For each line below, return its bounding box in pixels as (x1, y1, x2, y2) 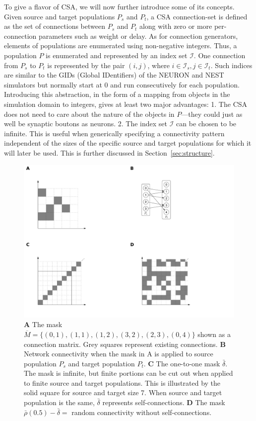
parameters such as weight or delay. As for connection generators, (38, 30, 238, 41)
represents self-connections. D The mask (102, 397, 225, 408)
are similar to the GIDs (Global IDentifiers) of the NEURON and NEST (4, 70, 224, 80)
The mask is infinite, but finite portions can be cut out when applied (24, 368, 233, 378)
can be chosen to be (176, 118, 237, 129)
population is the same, (24, 397, 95, 408)
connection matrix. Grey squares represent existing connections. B (24, 338, 226, 349)
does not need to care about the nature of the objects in (4, 108, 175, 119)
